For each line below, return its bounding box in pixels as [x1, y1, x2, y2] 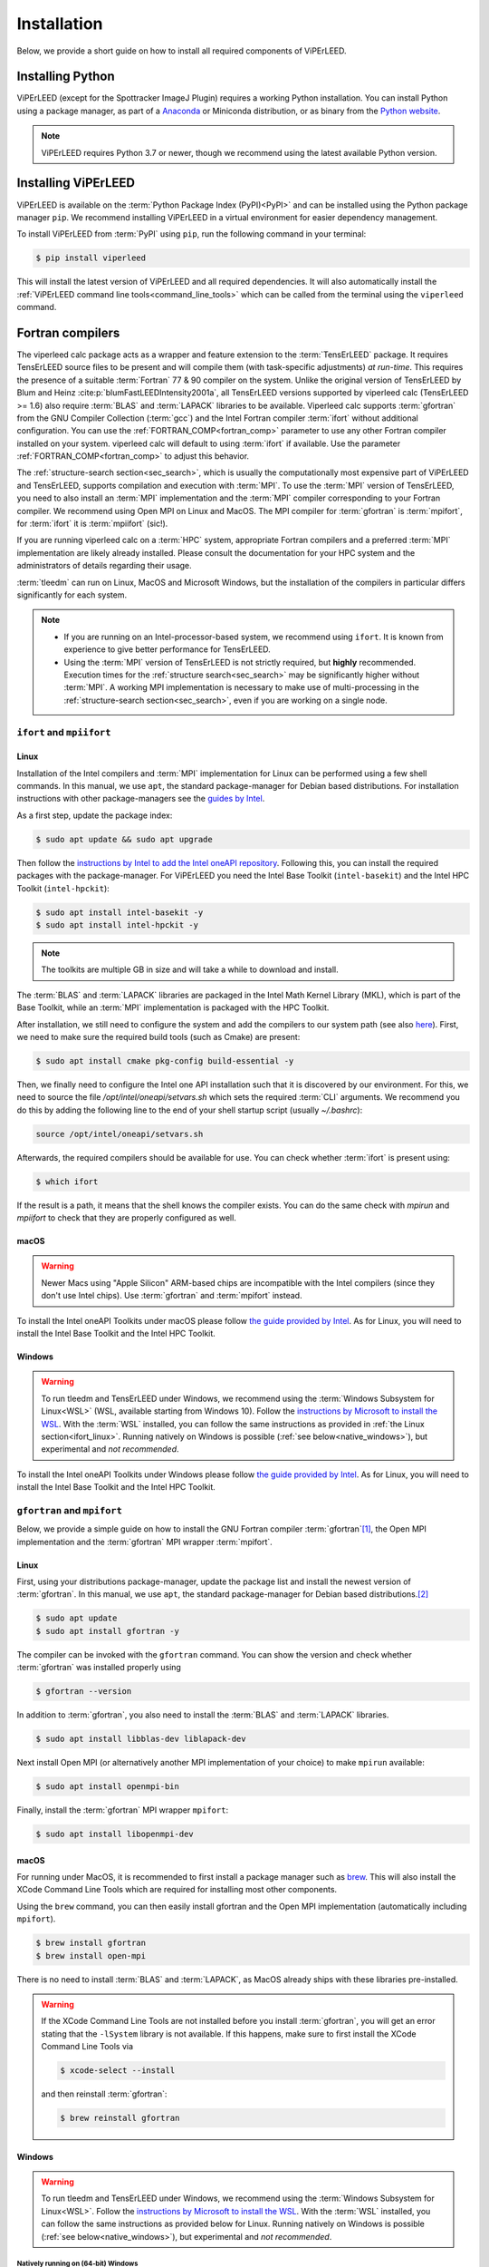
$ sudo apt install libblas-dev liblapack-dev [35, 1734, 246, 1745]
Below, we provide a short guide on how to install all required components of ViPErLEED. [16, 45, 347, 56]
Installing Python [16, 69, 115, 84]
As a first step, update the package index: [16, 810, 173, 821]
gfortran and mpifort [16, 1503, 122, 1516]
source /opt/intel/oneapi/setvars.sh [35, 1129, 204, 1139]
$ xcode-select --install [60, 2066, 176, 2076]
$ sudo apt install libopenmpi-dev [35, 1829, 194, 1840]
